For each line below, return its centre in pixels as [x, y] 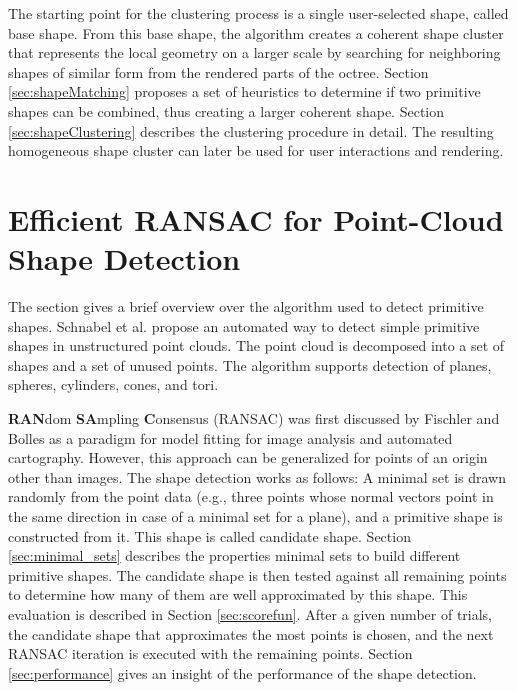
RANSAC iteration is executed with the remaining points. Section [210, 653]
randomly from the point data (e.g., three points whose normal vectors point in [251, 496]
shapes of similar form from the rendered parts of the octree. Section [218, 71]
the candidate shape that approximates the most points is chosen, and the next [251, 633]
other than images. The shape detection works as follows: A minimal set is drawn [257, 476]
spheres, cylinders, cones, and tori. [113, 384]
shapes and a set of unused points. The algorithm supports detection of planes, [250, 364]
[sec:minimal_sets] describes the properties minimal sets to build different [234, 555]
